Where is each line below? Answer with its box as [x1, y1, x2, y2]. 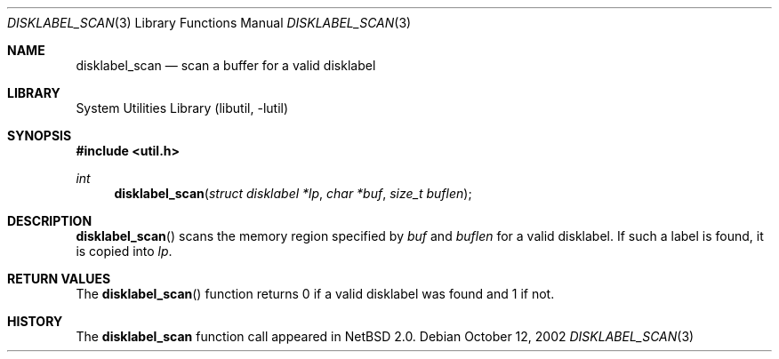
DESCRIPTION [7, 213, 92, 228]
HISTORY [7, 314, 63, 329]
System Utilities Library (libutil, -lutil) [76, 100, 289, 116]
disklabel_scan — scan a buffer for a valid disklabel [76, 58, 376, 73]
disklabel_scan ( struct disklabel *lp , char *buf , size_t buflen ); [114, 186, 472, 201]
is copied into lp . [76, 243, 173, 259]
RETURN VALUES [7, 271, 111, 286]
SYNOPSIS [7, 128, 72, 143]
